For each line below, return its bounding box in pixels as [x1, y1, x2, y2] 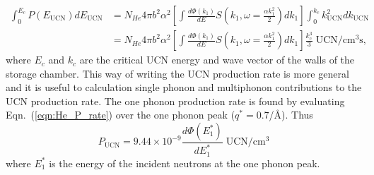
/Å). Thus [269, 107, 313, 122]
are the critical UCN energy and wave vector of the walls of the [79, 52, 355, 67]
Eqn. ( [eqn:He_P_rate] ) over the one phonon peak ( [6, 107, 235, 122]
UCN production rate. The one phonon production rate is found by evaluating [6, 93, 345, 108]
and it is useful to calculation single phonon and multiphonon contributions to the [6, 80, 362, 95]
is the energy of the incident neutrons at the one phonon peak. [49, 155, 320, 170]
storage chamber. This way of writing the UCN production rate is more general [6, 66, 349, 80]
